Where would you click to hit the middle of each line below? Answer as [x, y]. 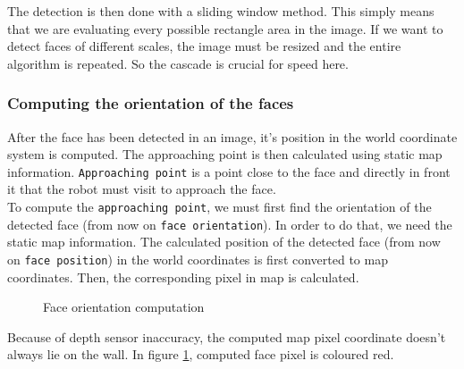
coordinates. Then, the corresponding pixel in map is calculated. [183, 277]
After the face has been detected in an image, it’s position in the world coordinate [232, 136]
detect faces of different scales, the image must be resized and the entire [204, 46]
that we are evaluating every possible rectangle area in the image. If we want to [225, 28]
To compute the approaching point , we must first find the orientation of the [219, 207]
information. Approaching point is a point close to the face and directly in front [229, 171]
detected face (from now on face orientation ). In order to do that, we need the [230, 224]
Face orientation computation [124, 307]
